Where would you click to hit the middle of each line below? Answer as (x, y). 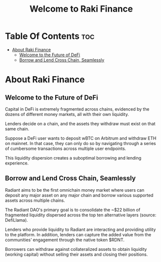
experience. (17, 163)
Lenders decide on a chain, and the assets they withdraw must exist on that (80, 123)
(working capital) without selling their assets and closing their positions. (77, 254)
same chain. (17, 129)
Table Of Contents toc (50, 36)
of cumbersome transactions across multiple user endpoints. (66, 148)
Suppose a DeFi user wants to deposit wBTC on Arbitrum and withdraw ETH (81, 138)
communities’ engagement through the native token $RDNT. (65, 240)
